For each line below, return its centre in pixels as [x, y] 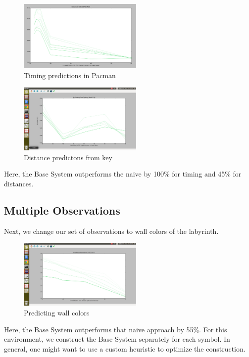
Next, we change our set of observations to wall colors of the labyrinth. [111, 231]
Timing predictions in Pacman [70, 75]
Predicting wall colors [57, 313]
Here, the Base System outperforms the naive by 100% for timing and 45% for [123, 174]
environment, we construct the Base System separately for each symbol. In [117, 339]
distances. [19, 183]
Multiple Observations [62, 210]
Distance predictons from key [68, 157]
